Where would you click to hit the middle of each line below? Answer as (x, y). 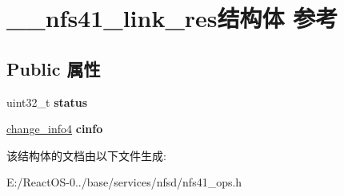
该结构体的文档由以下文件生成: (86, 155)
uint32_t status (47, 102)
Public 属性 (54, 68)
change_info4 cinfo (55, 129)
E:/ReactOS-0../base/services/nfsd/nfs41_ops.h (124, 182)
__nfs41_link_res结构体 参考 (172, 18)
